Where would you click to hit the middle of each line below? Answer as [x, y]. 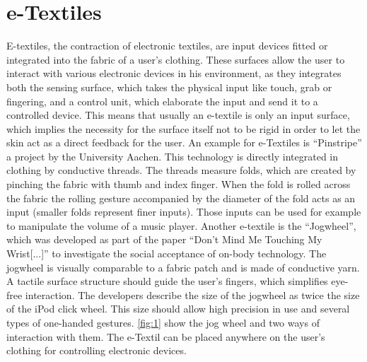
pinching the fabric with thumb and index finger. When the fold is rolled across [179, 184]
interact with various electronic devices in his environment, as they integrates [174, 73]
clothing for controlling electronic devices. [97, 350]
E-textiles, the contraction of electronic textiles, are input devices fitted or [167, 46]
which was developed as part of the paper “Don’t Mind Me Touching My [164, 239]
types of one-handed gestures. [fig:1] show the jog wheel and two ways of [163, 322]
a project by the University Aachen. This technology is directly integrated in [172, 156]
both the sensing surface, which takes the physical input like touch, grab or [169, 87]
